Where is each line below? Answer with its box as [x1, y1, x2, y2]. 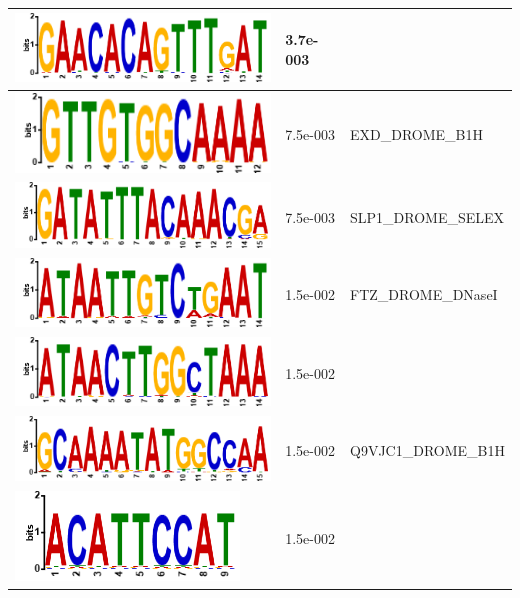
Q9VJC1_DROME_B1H [350, 440, 505, 461]
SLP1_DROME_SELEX [350, 206, 505, 227]
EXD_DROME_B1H [350, 124, 484, 145]
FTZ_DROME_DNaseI [350, 283, 498, 304]
